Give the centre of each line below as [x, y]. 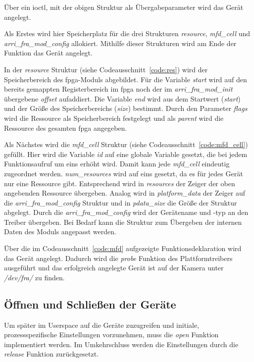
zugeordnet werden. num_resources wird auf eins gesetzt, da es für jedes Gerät [124, 173]
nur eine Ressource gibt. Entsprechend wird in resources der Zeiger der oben [120, 183]
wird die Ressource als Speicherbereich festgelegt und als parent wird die [114, 118]
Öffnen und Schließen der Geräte [90, 304]
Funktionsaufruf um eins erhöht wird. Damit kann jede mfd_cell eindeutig [117, 164]
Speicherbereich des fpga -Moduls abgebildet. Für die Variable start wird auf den [126, 79]
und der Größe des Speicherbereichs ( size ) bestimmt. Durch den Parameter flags [126, 108]
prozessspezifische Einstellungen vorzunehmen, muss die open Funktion [111, 335]
